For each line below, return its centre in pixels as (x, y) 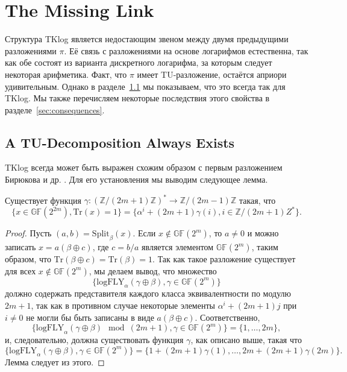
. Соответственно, (227, 317)
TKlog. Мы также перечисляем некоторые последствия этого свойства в (137, 98)
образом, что (28, 259)
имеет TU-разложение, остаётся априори (212, 74)
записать (20, 247)
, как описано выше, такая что (246, 340)
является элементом (178, 247)
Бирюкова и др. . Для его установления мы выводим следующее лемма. (136, 179)
